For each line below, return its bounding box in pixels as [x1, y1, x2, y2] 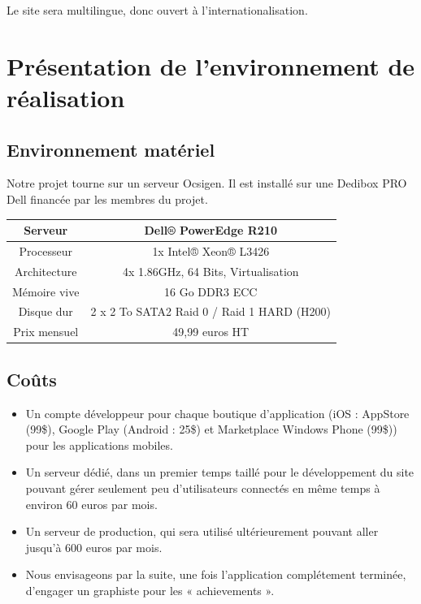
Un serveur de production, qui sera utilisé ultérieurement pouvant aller [25, 523, 379, 540]
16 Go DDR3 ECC [164, 283, 258, 300]
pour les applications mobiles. [25, 436, 173, 453]
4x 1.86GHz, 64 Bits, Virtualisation [122, 262, 299, 279]
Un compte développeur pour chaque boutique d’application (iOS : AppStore [25, 404, 410, 421]
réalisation [7, 80, 125, 114]
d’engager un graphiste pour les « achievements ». [25, 581, 275, 598]
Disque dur [18, 303, 73, 320]
